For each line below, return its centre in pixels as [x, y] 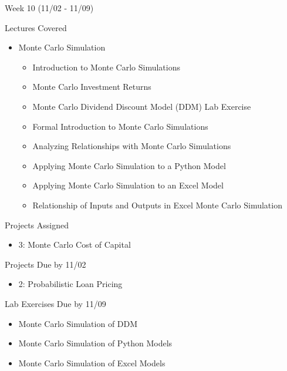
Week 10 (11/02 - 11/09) [49, 8]
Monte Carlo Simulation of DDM [78, 323]
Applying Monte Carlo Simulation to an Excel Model [128, 185]
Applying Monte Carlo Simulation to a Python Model [129, 165]
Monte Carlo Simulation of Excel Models [92, 362]
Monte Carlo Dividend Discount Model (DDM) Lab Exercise [142, 106]
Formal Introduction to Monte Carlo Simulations [120, 126]
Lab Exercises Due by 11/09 [55, 303]
